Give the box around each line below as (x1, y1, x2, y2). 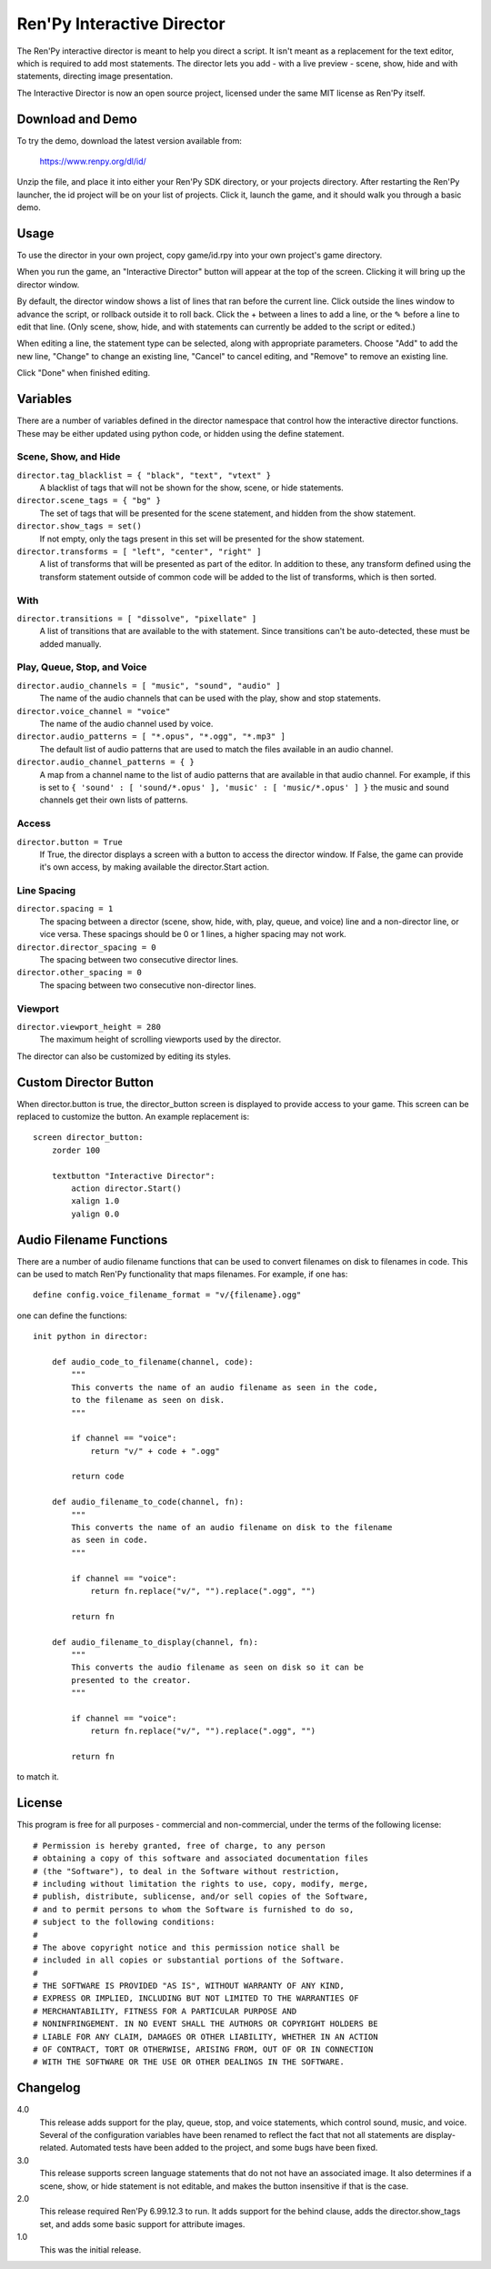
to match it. (16, 1771, 59, 1782)
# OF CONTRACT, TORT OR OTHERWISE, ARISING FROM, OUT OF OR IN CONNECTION (33, 2044, 374, 2055)
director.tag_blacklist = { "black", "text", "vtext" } (16, 469, 272, 480)
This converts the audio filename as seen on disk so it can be (71, 1662, 364, 1673)
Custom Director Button (16, 1074, 155, 1090)
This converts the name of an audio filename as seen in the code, (71, 1382, 378, 1392)
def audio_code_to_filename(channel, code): (51, 1356, 254, 1366)
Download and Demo (16, 111, 138, 126)
